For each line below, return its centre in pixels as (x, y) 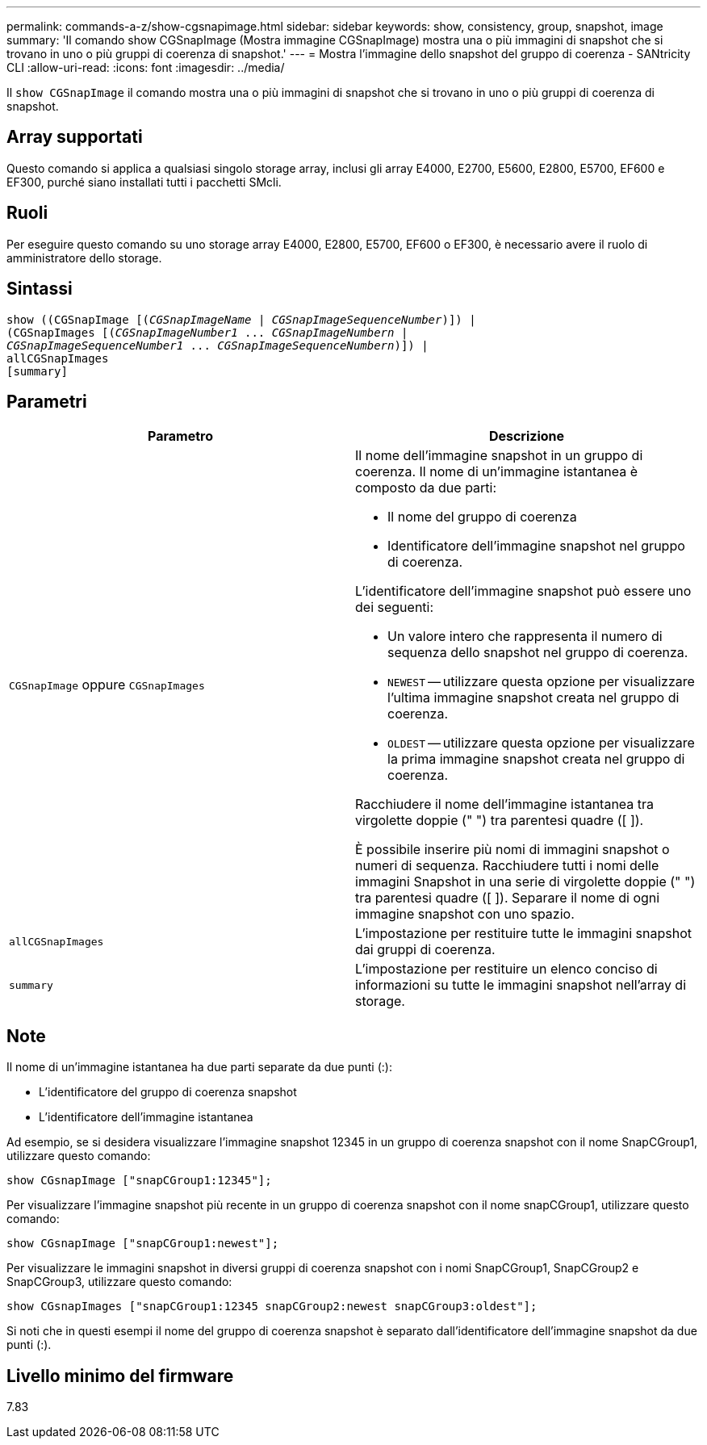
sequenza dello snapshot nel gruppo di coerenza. (538, 653)
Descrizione (527, 436)
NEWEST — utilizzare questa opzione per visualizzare (541, 682)
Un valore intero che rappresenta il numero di (525, 637)
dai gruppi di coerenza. (425, 950)
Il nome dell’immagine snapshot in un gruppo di (499, 456)
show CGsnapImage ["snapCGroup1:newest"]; (143, 1244)
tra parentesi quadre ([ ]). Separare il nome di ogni (508, 898)
